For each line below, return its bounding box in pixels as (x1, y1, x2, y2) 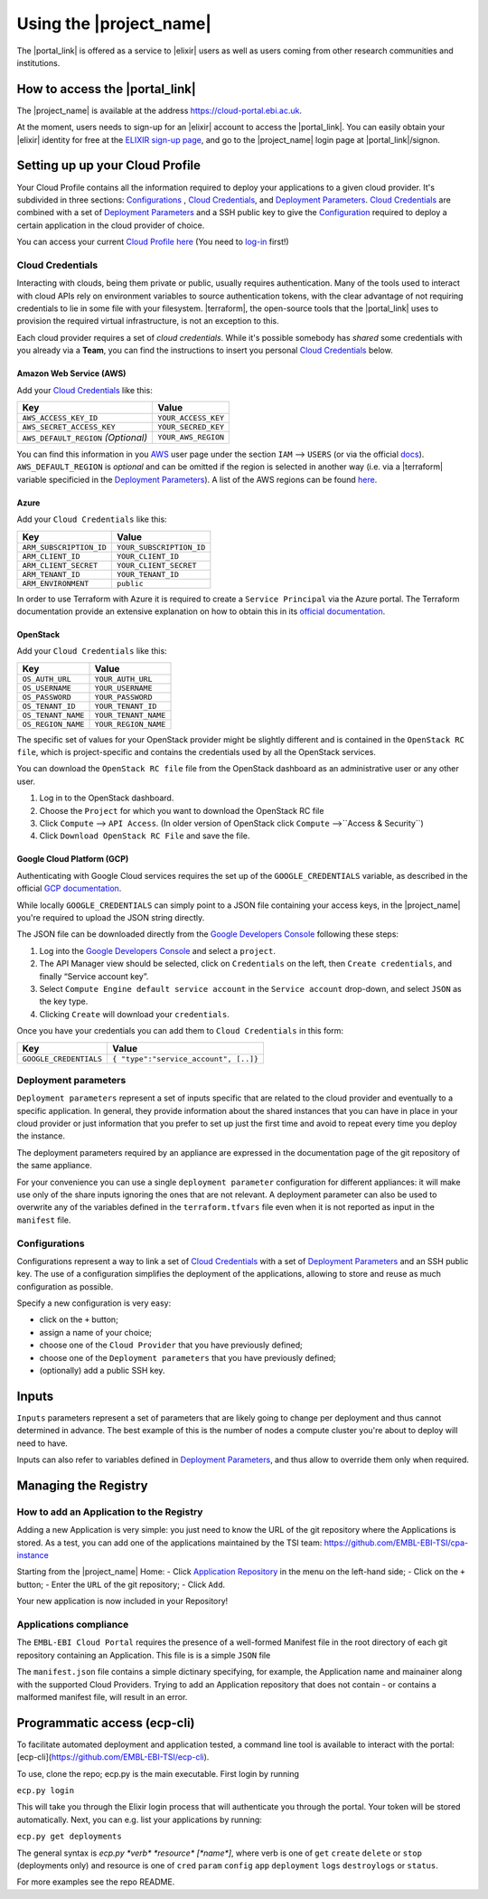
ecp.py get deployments (16, 1831, 122, 1842)
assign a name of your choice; (39, 1327, 153, 1337)
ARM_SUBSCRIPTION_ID (22, 543, 108, 552)
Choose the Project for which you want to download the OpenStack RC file (39, 805, 324, 816)
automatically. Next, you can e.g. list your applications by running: (16, 1814, 262, 1825)
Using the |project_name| (16, 14, 212, 33)
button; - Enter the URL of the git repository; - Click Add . (16, 1579, 226, 1590)
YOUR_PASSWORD (94, 692, 153, 702)
